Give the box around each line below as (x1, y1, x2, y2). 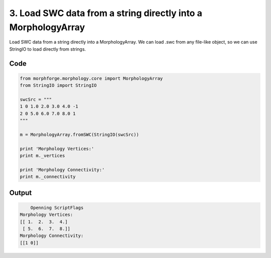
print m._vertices (20, 153, 65, 159)
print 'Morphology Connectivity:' (20, 167, 105, 173)
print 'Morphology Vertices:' (20, 146, 94, 152)
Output (9, 188, 32, 197)
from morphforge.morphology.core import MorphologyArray (20, 75, 163, 81)
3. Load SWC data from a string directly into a (9, 8, 203, 19)
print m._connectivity (20, 174, 76, 180)
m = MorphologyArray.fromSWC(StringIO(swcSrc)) (20, 132, 139, 138)
